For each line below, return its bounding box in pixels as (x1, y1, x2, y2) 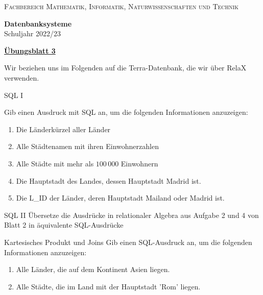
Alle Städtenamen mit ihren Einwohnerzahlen (16, 141, 159, 152)
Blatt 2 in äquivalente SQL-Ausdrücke (4, 219, 124, 230)
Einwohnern (121, 158, 158, 168)
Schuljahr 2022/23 (4, 28, 61, 39)
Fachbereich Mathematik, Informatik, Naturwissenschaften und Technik (4, 1, 238, 11)
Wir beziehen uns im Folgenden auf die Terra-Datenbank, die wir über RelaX (4, 62, 247, 73)
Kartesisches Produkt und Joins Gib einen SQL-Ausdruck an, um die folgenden (4, 236, 252, 247)
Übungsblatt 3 (4, 45, 56, 56)
